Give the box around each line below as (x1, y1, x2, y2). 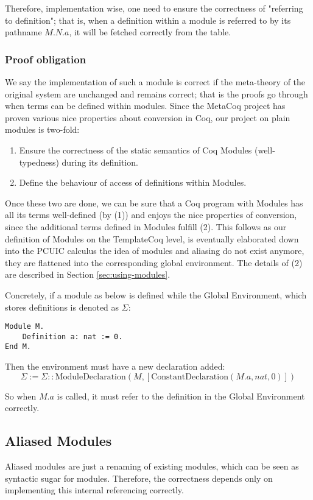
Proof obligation (5, 51, 86, 66)
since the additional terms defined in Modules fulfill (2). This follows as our (5, 220, 287, 233)
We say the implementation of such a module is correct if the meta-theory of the (5, 76, 306, 88)
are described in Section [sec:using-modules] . (5, 268, 171, 281)
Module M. (5, 322, 44, 331)
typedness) (19, 155, 59, 168)
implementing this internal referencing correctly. (5, 484, 184, 496)
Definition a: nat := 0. (22, 332, 123, 341)
